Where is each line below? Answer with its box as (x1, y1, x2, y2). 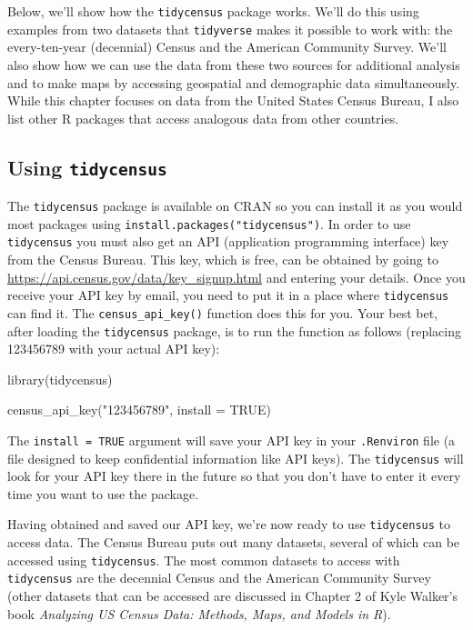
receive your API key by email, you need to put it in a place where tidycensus (7, 285, 449, 305)
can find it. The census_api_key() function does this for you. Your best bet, (7, 303, 438, 322)
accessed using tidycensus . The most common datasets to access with (7, 550, 400, 569)
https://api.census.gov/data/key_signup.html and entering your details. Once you (7, 267, 466, 286)
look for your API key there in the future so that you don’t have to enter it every (7, 466, 461, 485)
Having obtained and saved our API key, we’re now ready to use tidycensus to (7, 515, 450, 534)
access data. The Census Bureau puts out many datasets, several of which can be (7, 533, 460, 552)
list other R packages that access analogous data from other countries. (7, 108, 399, 127)
